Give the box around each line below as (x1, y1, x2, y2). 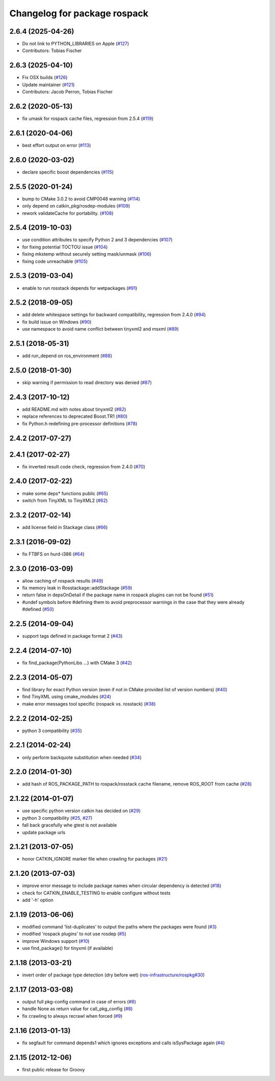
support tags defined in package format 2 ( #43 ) (22, 633, 123, 639)
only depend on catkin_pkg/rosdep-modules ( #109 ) (22, 203, 130, 209)
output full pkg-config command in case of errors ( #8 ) (22, 999, 136, 1004)
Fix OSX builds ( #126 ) (22, 74, 68, 81)
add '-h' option (22, 897, 53, 903)
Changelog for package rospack (9, 8, 149, 19)
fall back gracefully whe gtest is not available (22, 822, 117, 828)
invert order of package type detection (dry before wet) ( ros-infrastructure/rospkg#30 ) (22, 972, 205, 978)
